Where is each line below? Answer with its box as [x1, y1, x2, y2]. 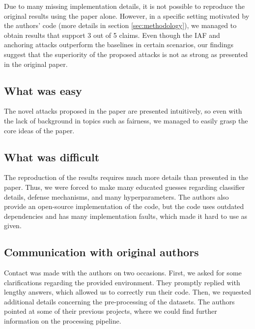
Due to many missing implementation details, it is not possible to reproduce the [4, 1, 245, 11]
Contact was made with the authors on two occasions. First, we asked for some [4, 268, 242, 278]
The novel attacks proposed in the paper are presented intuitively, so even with [4, 106, 242, 116]
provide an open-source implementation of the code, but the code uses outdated [4, 201, 244, 211]
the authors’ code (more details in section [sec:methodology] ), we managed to [4, 20, 237, 30]
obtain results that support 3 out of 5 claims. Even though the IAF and [4, 30, 220, 40]
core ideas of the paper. [4, 125, 75, 135]
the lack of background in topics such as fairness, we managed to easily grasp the [4, 115, 248, 125]
